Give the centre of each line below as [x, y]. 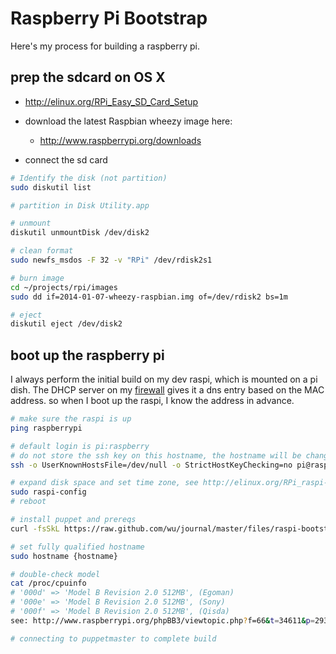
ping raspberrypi [46, 428]
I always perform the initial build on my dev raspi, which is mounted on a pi [164, 379]
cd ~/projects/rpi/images [64, 287]
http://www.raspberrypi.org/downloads [120, 140]
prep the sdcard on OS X [88, 77]
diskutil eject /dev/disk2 [66, 324]
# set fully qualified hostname [77, 547]
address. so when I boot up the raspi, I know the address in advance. [152, 401]
